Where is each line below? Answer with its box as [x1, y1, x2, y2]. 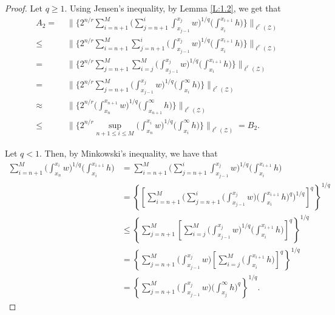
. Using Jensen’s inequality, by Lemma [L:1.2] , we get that [64, 2, 281, 14]
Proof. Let [5, 2, 42, 14]
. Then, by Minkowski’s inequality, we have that [39, 146, 218, 159]
